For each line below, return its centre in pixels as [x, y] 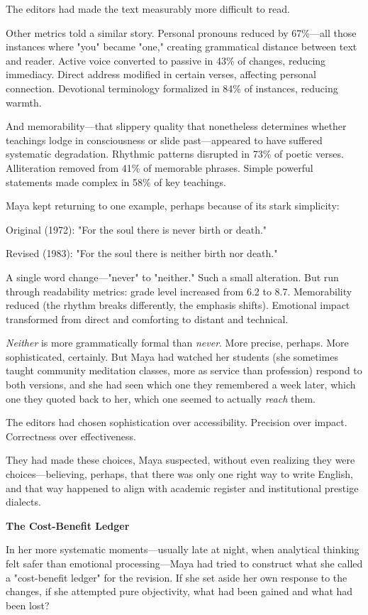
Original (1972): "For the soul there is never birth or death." [136, 229]
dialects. [23, 502]
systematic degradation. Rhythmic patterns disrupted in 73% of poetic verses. [175, 154]
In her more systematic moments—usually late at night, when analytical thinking [183, 549]
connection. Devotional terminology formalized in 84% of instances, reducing [172, 88]
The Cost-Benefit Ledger [68, 525]
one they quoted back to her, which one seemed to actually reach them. [161, 398]
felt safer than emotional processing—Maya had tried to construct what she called [184, 563]
